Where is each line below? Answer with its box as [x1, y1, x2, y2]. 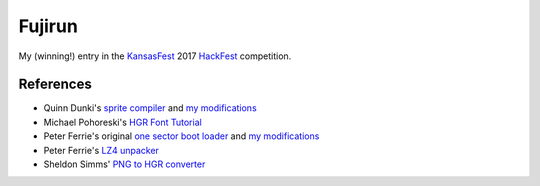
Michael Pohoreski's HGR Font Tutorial [43, 116, 202, 128]
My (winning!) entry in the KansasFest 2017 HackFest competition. [18, 50, 292, 62]
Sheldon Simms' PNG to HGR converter [43, 158, 206, 170]
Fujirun [18, 15, 79, 37]
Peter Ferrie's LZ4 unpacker [43, 144, 160, 156]
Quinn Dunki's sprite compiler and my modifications [43, 102, 257, 114]
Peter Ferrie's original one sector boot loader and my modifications [43, 130, 320, 142]
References [18, 76, 92, 93]
